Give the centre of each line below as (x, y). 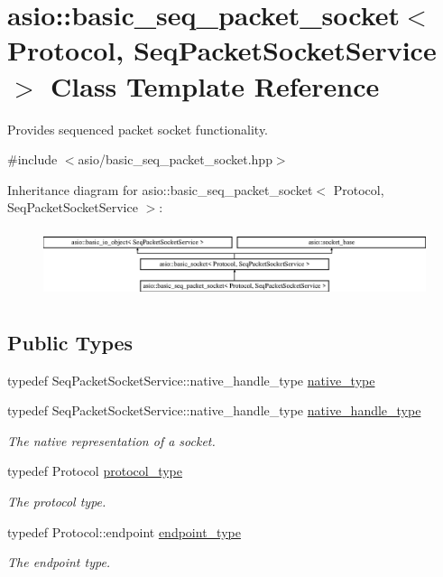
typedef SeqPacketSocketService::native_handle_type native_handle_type (214, 410)
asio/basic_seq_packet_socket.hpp (175, 159)
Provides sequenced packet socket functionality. (138, 129)
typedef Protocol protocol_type (95, 471)
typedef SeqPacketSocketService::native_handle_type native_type (191, 380)
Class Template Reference (215, 85)
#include (32, 159)
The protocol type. (57, 501)
